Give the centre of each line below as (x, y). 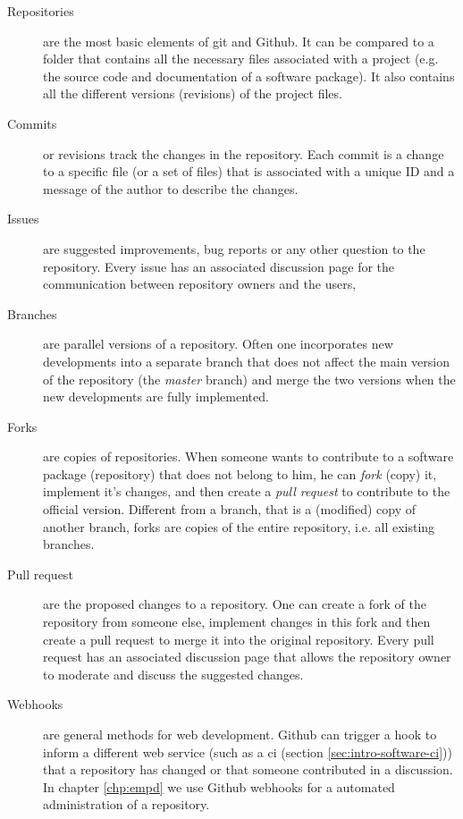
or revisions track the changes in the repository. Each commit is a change (244, 153)
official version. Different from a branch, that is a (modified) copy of (230, 509)
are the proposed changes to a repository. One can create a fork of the (235, 604)
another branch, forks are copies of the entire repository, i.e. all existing (239, 526)
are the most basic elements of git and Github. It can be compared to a (239, 41)
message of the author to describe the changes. (171, 188)
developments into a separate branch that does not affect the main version (246, 361)
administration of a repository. (126, 804)
